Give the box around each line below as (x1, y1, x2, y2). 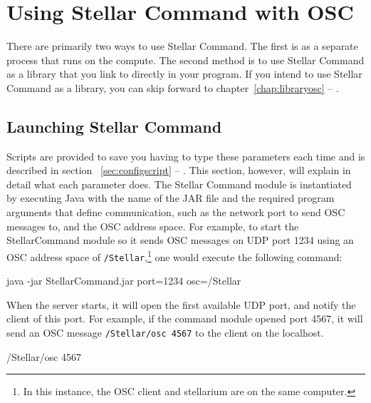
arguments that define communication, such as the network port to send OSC (6, 205, 345, 220)
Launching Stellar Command (6, 115, 222, 137)
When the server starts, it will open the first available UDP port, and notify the (6, 297, 356, 312)
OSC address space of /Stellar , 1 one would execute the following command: (6, 247, 343, 264)
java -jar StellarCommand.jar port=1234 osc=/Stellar (6, 273, 241, 288)
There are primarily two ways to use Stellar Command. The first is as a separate (6, 39, 358, 53)
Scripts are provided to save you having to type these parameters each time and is (6, 148, 365, 163)
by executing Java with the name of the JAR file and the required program (6, 190, 335, 205)
